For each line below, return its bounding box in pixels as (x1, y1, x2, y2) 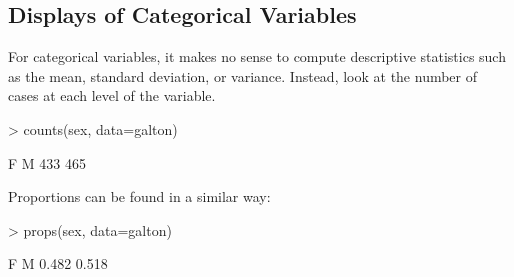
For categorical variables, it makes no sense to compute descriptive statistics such (8, 46, 506, 67)
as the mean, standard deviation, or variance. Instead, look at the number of (8, 65, 478, 86)
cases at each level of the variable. (8, 85, 216, 106)
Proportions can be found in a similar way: (8, 186, 271, 207)
